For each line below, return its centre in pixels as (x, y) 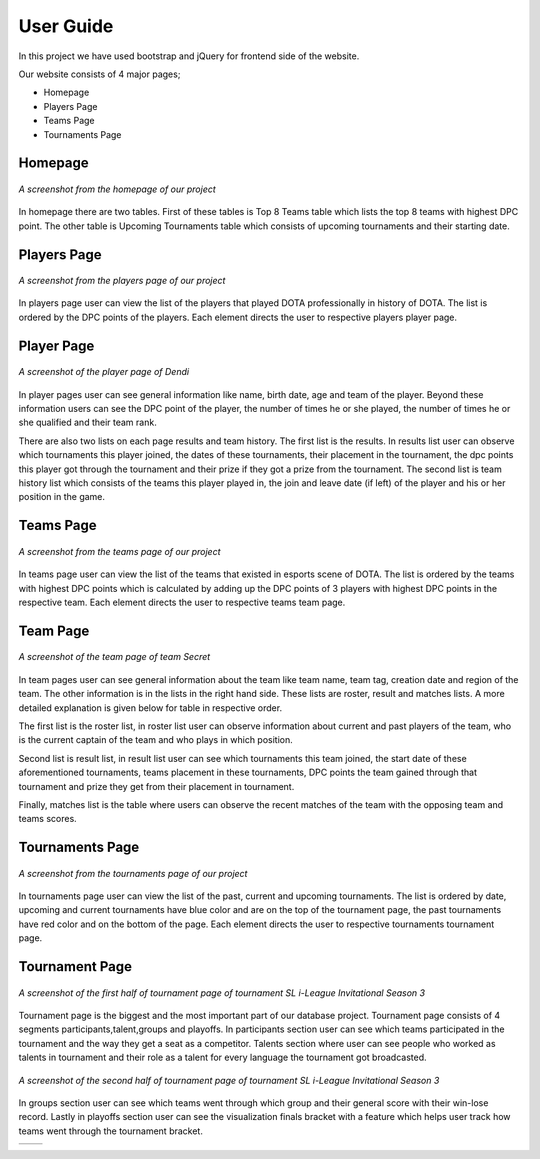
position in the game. (61, 497)
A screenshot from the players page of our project (122, 281)
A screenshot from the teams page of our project (119, 551)
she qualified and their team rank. (87, 422)
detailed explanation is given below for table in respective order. (150, 707)
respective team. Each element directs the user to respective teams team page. (182, 602)
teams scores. (47, 819)
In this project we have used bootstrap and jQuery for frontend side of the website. (189, 56)
